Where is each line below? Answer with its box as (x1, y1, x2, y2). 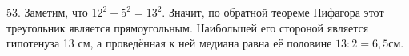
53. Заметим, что (6, 4, 88, 20)
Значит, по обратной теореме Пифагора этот (168, 4, 384, 20)
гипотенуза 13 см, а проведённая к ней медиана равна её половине (6, 35, 332, 51)
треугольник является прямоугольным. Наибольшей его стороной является (6, 19, 369, 35)
